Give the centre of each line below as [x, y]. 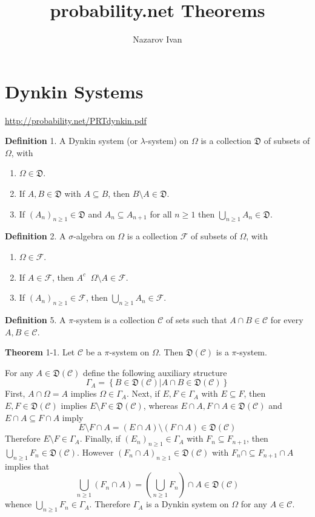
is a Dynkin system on [187, 504]
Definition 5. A [35, 320]
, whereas [161, 405]
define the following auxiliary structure [155, 372]
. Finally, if [100, 438]
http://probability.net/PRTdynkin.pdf [76, 120]
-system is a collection [114, 320]
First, [15, 393]
